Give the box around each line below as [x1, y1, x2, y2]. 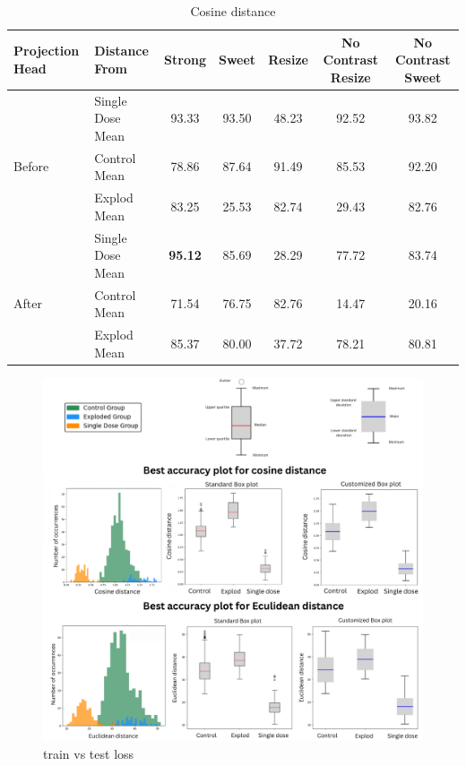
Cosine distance [190, 2, 276, 20]
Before [13, 157, 49, 176]
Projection [13, 41, 80, 60]
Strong [164, 50, 206, 69]
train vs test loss [43, 744, 134, 763]
